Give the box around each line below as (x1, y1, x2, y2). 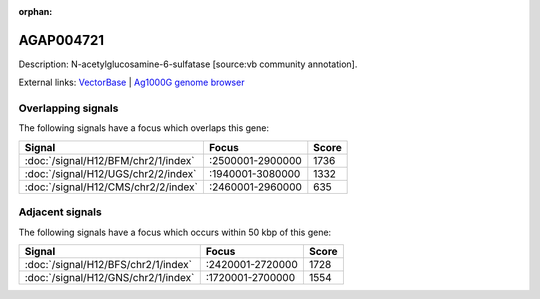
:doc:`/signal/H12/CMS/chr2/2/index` (24, 180, 199, 194)
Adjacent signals (18, 205, 102, 219)
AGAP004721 (18, 31, 105, 49)
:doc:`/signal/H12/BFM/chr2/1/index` (24, 153, 195, 167)
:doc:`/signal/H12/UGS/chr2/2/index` (24, 166, 197, 180)
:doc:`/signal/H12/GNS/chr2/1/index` (24, 270, 195, 284)
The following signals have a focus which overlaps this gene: (18, 122, 270, 134)
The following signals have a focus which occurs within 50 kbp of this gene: (18, 226, 332, 238)
